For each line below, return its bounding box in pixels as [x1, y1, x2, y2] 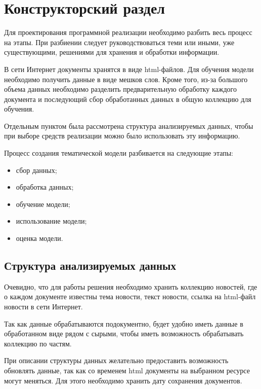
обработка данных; [16, 182, 74, 192]
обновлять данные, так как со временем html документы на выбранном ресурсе [4, 365, 250, 375]
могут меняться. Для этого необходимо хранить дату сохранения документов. [4, 375, 242, 385]
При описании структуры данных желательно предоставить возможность [4, 355, 229, 366]
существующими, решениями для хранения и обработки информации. [4, 47, 220, 57]
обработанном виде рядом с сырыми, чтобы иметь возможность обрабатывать [4, 328, 244, 339]
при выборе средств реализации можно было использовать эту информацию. [4, 130, 240, 141]
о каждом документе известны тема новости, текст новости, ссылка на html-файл [4, 291, 256, 302]
